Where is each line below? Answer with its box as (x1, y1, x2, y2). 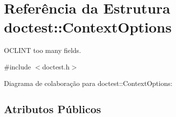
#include (4, 61, 31, 71)
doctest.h (42, 61, 70, 71)
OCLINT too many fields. (4, 45, 81, 55)
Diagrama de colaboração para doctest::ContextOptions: (4, 78, 173, 88)
